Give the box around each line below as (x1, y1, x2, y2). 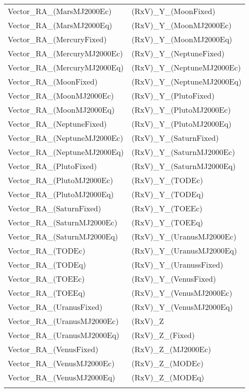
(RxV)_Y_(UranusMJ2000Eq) (131, 245, 237, 256)
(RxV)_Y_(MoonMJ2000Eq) (131, 34, 232, 45)
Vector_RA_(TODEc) (8, 245, 85, 256)
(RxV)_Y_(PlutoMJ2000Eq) (131, 118, 232, 129)
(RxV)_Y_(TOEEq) (131, 217, 203, 228)
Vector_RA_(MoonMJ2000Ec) (8, 90, 114, 101)
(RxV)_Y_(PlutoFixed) (131, 90, 215, 101)
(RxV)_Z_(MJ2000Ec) (131, 343, 211, 355)
